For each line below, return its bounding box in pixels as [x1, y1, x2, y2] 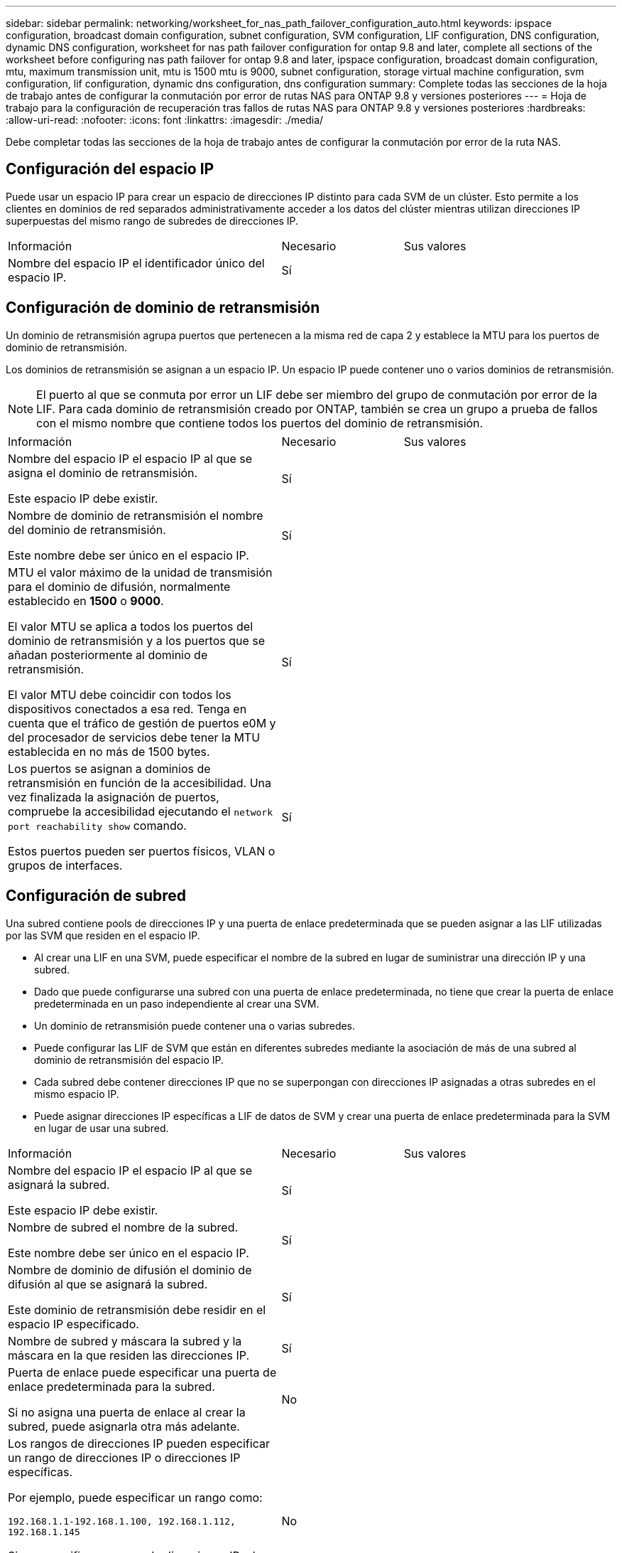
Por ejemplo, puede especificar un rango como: [8, 1490, 263, 1505]
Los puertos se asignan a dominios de [8, 761, 211, 776]
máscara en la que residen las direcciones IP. [8, 1347, 250, 1362]
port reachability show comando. [8, 818, 187, 833]
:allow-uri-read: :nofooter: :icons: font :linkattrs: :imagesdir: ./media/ [6, 114, 324, 126]
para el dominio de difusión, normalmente [8, 579, 231, 594]
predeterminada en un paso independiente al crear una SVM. [34, 997, 320, 1010]
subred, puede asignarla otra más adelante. [8, 1419, 240, 1434]
